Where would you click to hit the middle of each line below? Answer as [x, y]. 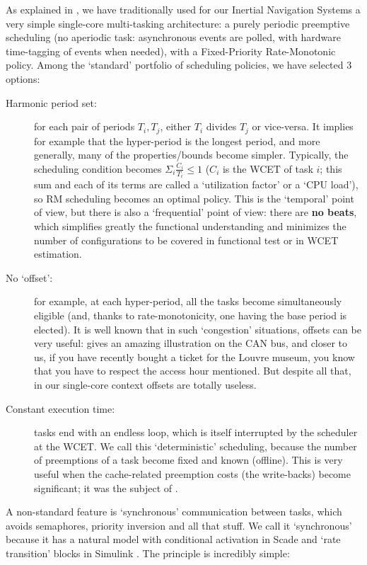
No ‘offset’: [29, 277]
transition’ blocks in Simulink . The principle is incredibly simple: [148, 553]
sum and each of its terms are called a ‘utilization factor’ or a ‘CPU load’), [196, 184]
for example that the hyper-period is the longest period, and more [177, 141]
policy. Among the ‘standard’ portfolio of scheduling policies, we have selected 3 [179, 65]
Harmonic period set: [51, 102]
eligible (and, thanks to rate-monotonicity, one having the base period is [191, 315]
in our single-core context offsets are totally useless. [145, 384]
